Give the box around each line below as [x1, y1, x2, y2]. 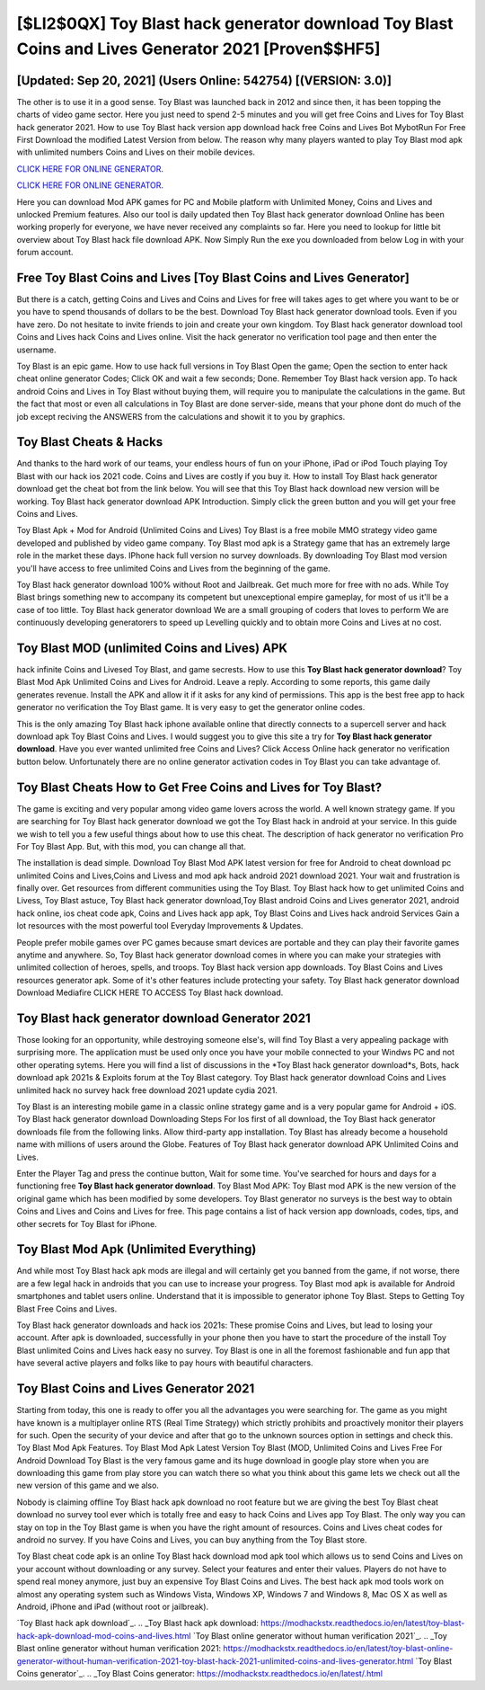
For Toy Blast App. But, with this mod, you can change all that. [16, 841, 247, 851]
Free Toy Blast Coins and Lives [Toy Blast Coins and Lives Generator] [16, 270, 410, 285]
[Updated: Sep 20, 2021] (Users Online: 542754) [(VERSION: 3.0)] [16, 73, 392, 88]
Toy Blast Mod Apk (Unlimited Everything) [16, 1241, 257, 1258]
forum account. [16, 247, 74, 258]
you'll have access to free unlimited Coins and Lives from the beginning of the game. [16, 563, 331, 574]
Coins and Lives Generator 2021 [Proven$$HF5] [16, 39, 381, 58]
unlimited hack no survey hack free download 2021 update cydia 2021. [16, 1084, 278, 1096]
